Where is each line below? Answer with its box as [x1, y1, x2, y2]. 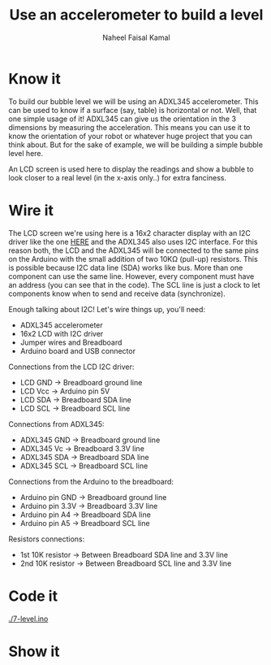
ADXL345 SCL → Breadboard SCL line [19, 461, 148, 471]
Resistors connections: [8, 534, 85, 544]
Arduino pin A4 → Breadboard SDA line [19, 510, 152, 519]
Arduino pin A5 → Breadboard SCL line [19, 518, 150, 528]
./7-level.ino [8, 614, 49, 624]
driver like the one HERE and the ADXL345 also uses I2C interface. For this [8, 237, 258, 246]
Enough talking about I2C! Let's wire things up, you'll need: [8, 304, 205, 314]
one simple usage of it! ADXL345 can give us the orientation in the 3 [8, 114, 237, 124]
